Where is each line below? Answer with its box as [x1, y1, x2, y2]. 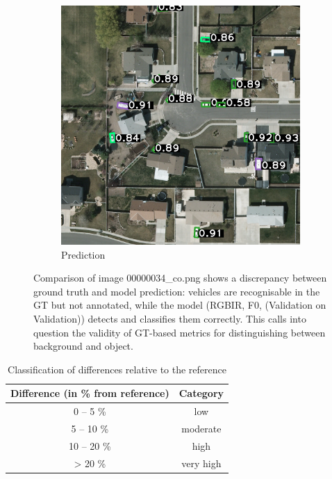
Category [179, 386, 224, 400]
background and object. [33, 339, 133, 353]
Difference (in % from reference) [10, 386, 169, 400]
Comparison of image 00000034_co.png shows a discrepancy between [33, 270, 327, 285]
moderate [181, 421, 222, 436]
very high [181, 455, 222, 470]
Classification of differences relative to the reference [8, 362, 226, 376]
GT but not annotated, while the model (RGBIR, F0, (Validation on [33, 298, 326, 312]
